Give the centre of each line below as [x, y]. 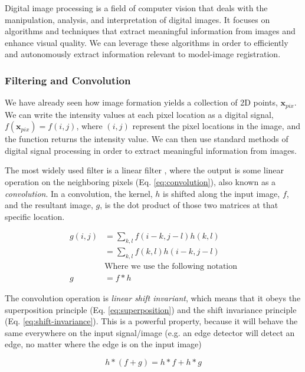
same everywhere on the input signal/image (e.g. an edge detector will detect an [150, 332]
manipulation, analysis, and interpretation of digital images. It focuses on [137, 19]
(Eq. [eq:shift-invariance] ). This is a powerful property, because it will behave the [151, 321]
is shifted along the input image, [222, 193]
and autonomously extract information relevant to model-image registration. [143, 54]
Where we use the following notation [171, 267]
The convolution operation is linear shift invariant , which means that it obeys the [153, 298]
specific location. [35, 216]
